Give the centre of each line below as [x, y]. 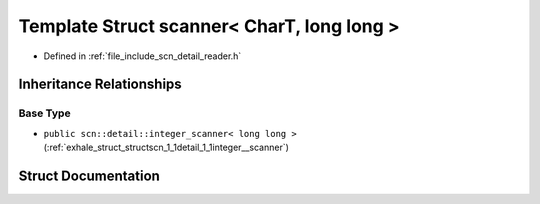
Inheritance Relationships [100, 84]
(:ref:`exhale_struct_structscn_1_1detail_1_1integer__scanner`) [166, 147]
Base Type [44, 113]
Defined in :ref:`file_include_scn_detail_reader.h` [142, 56]
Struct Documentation [89, 175]
